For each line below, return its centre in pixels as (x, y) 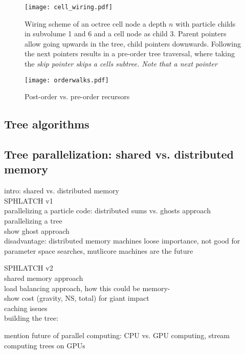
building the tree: (31, 318)
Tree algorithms (47, 124)
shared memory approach (44, 278)
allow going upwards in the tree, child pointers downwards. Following (133, 43)
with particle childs (206, 23)
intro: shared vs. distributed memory (62, 191)
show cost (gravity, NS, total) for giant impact (77, 298)
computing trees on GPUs (45, 345)
